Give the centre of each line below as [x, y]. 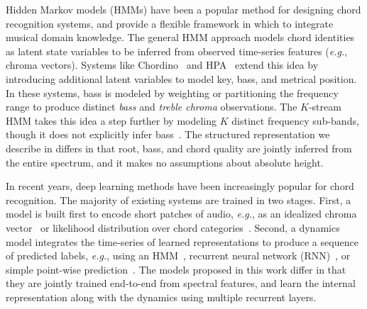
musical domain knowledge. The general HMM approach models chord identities [180, 37]
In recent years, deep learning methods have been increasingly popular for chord [180, 186]
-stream [325, 107]
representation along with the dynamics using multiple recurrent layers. [161, 297]
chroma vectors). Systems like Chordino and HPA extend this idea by [162, 65]
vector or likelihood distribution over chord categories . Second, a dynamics [173, 227]
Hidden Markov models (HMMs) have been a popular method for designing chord [183, 9]
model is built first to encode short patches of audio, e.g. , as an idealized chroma [181, 214]
